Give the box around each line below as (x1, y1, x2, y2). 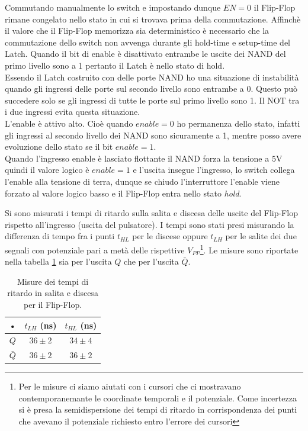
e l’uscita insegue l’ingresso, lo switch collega (133, 163, 295, 176)
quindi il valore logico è (5, 163, 89, 176)
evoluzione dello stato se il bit (5, 140, 113, 153)
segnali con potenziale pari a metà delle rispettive (5, 243, 185, 256)
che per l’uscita (124, 255, 179, 268)
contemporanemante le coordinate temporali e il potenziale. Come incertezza (18, 391, 297, 404)
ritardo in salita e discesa (7, 287, 98, 299)
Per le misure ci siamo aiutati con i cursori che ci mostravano (18, 380, 241, 393)
